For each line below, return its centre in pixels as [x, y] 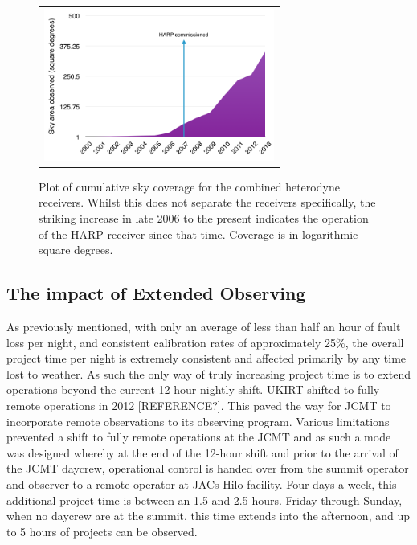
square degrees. [76, 250]
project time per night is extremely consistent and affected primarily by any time [206, 358]
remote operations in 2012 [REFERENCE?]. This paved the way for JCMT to [199, 405]
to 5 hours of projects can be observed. [102, 531]
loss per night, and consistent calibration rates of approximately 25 [172, 342]
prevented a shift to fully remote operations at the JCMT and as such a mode [199, 437]
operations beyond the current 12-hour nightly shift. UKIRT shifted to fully [193, 389]
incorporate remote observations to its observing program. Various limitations [198, 421]
